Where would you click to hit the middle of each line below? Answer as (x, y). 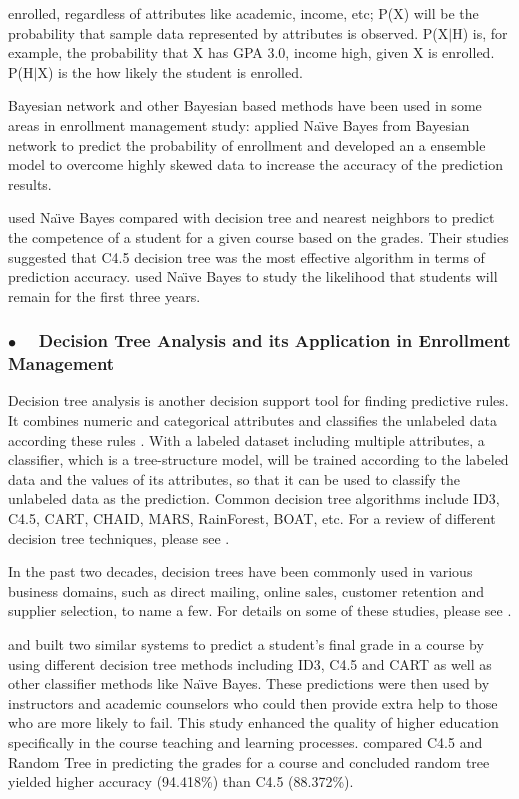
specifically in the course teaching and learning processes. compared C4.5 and (245, 741)
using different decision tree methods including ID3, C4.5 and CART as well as (250, 663)
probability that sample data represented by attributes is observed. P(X (228, 32)
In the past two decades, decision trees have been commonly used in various (240, 571)
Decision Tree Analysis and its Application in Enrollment (274, 340)
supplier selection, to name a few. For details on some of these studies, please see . (260, 610)
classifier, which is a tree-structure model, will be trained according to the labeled (258, 459)
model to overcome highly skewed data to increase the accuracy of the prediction (255, 164)
